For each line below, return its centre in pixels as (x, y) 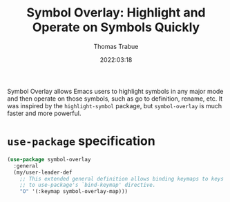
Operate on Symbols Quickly (116, 27)
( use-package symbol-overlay (49, 159)
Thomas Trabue (116, 46)
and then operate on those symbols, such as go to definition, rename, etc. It (115, 99)
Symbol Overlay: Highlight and (116, 13)
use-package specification (81, 141)
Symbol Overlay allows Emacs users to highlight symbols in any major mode (115, 91)
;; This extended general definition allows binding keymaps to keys (122, 179)
